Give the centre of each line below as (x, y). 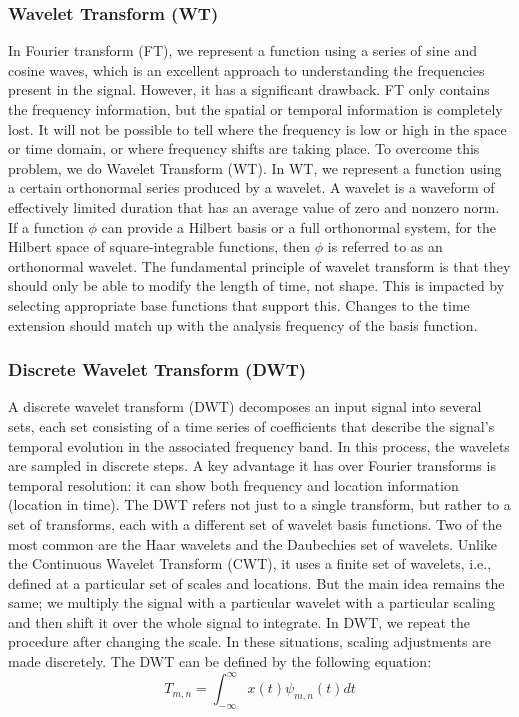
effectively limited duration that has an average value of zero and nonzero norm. (254, 206)
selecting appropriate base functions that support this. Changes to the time (239, 304)
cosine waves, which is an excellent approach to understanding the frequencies (246, 69)
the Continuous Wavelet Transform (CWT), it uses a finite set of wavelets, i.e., (250, 563)
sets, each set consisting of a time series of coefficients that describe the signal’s (251, 425)
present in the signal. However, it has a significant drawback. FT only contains (249, 89)
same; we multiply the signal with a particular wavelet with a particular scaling (251, 602)
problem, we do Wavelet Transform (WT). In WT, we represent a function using (255, 167)
